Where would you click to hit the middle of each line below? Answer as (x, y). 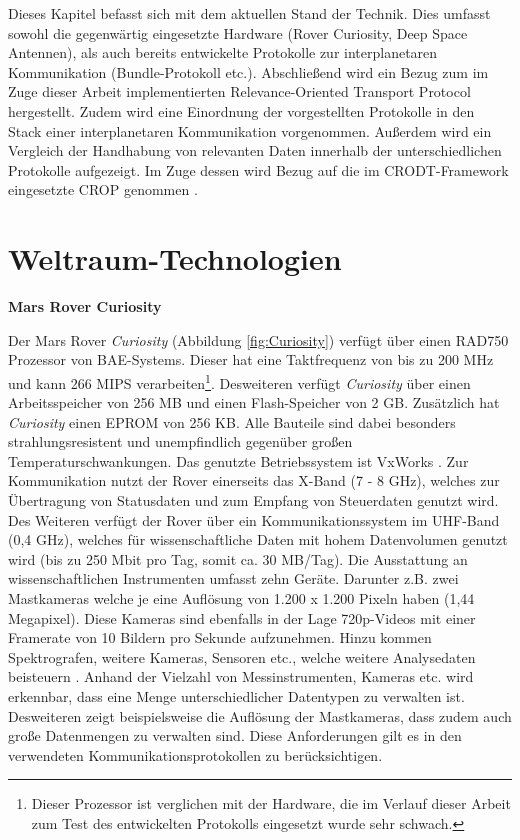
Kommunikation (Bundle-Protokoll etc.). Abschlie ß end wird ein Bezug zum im (248, 71)
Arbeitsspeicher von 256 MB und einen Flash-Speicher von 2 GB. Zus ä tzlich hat (254, 402)
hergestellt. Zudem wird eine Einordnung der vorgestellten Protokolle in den (241, 110)
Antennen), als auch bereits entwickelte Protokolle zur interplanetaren (223, 52)
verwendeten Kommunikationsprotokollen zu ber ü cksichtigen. (195, 754)
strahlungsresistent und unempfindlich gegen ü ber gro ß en (180, 441)
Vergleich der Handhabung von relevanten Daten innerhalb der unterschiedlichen (255, 150)
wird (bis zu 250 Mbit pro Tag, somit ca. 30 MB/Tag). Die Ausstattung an (238, 558)
